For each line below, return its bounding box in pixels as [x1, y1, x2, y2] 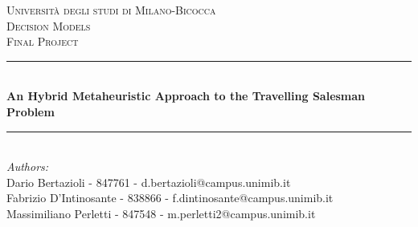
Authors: [6, 158, 49, 175]
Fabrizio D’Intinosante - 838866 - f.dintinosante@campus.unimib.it [6, 189, 334, 206]
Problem [6, 103, 55, 120]
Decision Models [6, 17, 91, 34]
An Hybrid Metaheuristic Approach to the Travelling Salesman [6, 87, 366, 104]
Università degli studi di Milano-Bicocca [6, 2, 216, 18]
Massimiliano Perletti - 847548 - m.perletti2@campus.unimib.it [6, 205, 316, 221]
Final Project [6, 33, 79, 50]
